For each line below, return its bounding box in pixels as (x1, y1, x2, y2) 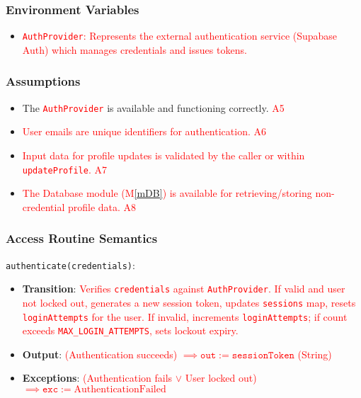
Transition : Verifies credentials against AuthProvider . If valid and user (22, 281, 345, 296)
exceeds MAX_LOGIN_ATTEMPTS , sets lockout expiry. (22, 323, 239, 338)
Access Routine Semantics (6, 229, 158, 247)
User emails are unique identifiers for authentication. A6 (22, 124, 266, 139)
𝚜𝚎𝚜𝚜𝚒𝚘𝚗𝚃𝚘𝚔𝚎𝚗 (231, 350, 294, 360)
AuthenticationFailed (74, 385, 166, 395)
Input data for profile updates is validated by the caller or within (22, 147, 305, 162)
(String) (297, 346, 332, 361)
